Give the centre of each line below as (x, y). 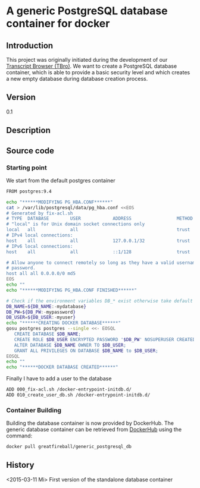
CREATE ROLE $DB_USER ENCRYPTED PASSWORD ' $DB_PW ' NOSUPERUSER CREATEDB (106, 339)
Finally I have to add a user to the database (59, 379)
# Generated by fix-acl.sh (40, 213)
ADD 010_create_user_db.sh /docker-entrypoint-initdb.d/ (78, 395)
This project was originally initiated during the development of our (87, 60)
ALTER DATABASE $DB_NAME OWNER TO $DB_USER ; (70, 345)
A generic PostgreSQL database (87, 11)
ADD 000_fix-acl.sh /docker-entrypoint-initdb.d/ (69, 390)
